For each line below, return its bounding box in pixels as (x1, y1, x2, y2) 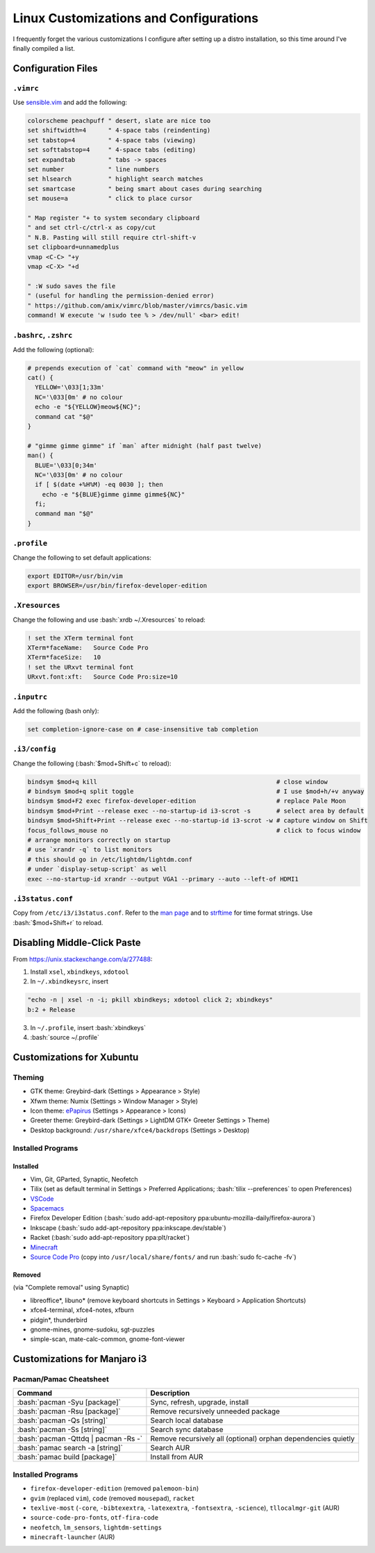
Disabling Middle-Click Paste (12, 936, 142, 948)
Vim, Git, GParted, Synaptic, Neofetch (30, 1174, 138, 1184)
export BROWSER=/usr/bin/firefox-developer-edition (27, 581, 208, 590)
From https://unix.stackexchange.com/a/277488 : (12, 955, 153, 963)
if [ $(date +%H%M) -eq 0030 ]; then (35, 481, 163, 489)
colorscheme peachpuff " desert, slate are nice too (27, 117, 211, 125)
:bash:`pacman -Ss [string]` (17, 1425, 108, 1434)
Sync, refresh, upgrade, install (150, 1397, 249, 1407)
